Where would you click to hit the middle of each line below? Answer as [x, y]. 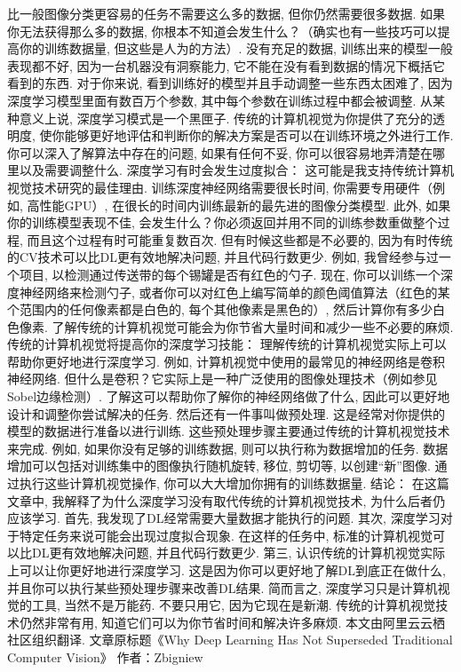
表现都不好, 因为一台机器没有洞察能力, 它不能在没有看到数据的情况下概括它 [227, 65]
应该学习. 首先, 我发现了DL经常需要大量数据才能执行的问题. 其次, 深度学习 [224, 518]
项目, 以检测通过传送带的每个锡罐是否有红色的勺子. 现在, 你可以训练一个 [230, 274]
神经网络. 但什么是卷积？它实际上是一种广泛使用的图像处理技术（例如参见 [223, 379]
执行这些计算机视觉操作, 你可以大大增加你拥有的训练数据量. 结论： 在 [222, 483]
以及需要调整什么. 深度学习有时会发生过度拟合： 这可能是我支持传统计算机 [237, 170]
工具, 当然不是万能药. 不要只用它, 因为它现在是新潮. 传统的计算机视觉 [234, 605]
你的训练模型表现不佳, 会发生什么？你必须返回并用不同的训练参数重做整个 [223, 222]
